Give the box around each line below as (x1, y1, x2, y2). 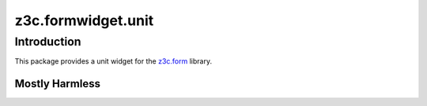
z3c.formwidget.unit (14, 12, 154, 29)
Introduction (14, 35, 81, 49)
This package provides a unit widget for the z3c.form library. (14, 57, 213, 66)
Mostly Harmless (14, 77, 100, 90)
